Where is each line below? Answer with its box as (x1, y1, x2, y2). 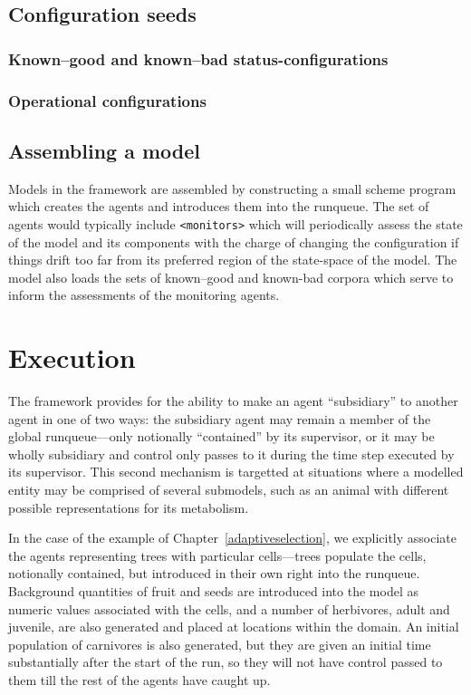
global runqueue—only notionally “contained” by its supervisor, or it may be (8, 427, 435, 446)
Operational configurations (8, 89, 207, 111)
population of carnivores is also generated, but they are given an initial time (8, 634, 431, 653)
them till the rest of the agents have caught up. (8, 670, 271, 689)
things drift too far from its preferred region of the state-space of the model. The (8, 250, 457, 269)
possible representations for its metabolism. (8, 497, 249, 516)
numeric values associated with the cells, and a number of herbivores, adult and (8, 599, 450, 618)
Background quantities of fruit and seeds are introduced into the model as (8, 581, 418, 600)
